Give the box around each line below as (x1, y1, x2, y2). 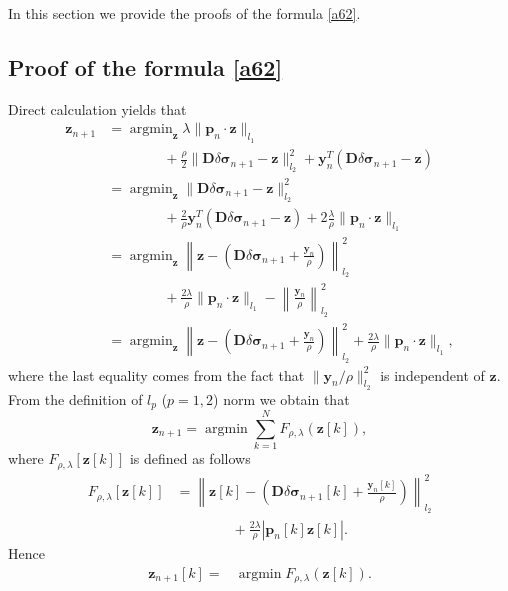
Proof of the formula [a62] (8, 51, 283, 82)
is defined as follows (129, 448, 251, 469)
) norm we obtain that (213, 388, 350, 409)
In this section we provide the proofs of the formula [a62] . (8, 3, 361, 23)
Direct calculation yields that (8, 98, 187, 119)
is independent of (380, 364, 485, 385)
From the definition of (8, 388, 143, 409)
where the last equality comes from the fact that (8, 364, 305, 385)
